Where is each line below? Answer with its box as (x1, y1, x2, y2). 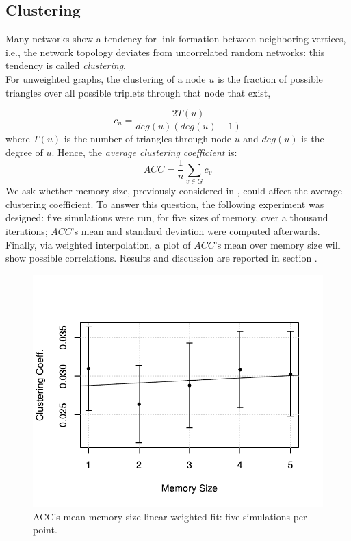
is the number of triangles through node (64, 131, 231, 146)
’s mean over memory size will (214, 237, 341, 251)
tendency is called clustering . (5, 58, 127, 73)
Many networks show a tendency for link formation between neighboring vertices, (5, 32, 346, 46)
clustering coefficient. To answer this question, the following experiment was (5, 197, 324, 211)
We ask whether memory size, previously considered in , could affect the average (5, 184, 342, 198)
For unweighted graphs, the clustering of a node (5, 71, 206, 86)
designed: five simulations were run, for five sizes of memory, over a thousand (5, 210, 328, 225)
